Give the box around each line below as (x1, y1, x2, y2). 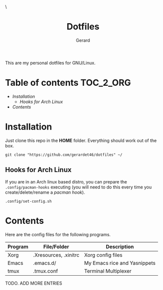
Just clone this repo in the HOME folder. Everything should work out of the (5, 137, 157, 144)
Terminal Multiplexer (84, 267, 132, 274)
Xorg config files (84, 252, 122, 258)
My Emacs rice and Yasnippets (84, 259, 156, 266)
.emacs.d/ (33, 259, 56, 266)
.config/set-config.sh (5, 199, 52, 204)
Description (106, 243, 134, 250)
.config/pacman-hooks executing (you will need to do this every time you (5, 184, 152, 190)
